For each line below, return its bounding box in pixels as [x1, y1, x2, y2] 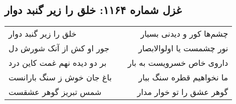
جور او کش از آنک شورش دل [9, 42, 110, 54]
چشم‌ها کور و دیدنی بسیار [140, 28, 228, 40]
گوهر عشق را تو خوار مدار [137, 86, 228, 98]
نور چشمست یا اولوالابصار [138, 42, 228, 54]
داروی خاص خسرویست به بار [127, 57, 228, 69]
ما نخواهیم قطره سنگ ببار [138, 71, 228, 83]
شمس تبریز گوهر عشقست [9, 86, 102, 98]
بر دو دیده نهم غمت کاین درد [9, 57, 107, 69]
